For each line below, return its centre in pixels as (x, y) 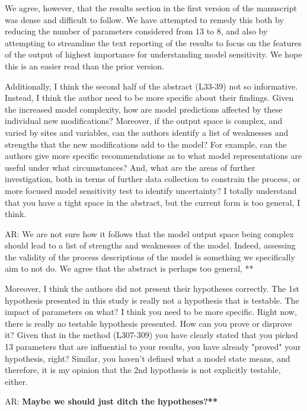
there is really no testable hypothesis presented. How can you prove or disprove (148, 323)
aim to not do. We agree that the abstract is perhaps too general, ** (129, 268)
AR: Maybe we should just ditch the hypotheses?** (111, 401)
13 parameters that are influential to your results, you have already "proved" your (153, 347)
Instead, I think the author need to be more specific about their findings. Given (149, 98)
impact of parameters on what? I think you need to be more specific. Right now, (151, 312)
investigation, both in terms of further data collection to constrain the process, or (153, 179)
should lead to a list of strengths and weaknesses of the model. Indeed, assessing (150, 245)
